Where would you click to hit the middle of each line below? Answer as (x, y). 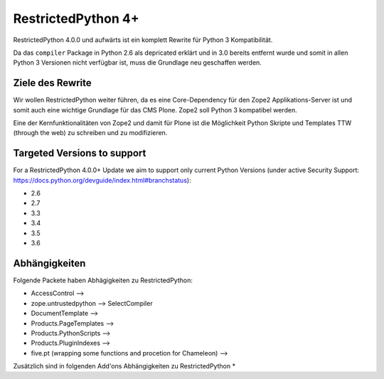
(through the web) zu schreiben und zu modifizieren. (90, 133)
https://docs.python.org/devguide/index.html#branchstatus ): (102, 180)
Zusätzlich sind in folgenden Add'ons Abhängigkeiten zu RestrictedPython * (124, 366)
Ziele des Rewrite (52, 83)
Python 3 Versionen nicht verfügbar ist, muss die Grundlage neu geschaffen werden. (138, 63)
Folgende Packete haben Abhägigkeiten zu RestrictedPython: (103, 280)
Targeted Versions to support (80, 153)
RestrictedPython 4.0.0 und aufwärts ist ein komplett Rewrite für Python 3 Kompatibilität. (143, 40)
